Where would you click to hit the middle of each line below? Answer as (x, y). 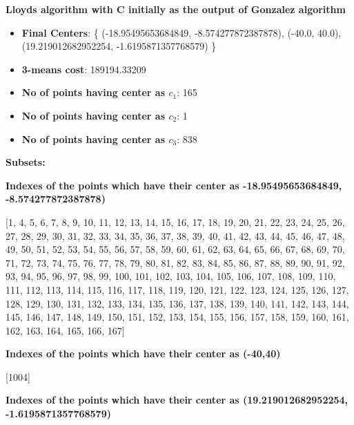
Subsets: (26, 162)
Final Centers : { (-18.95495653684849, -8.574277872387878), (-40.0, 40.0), (181, 32)
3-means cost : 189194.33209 (84, 69)
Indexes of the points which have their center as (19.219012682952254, (177, 400)
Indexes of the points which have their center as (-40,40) (143, 353)
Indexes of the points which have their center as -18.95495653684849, (174, 185)
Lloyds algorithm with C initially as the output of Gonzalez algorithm (176, 9)
